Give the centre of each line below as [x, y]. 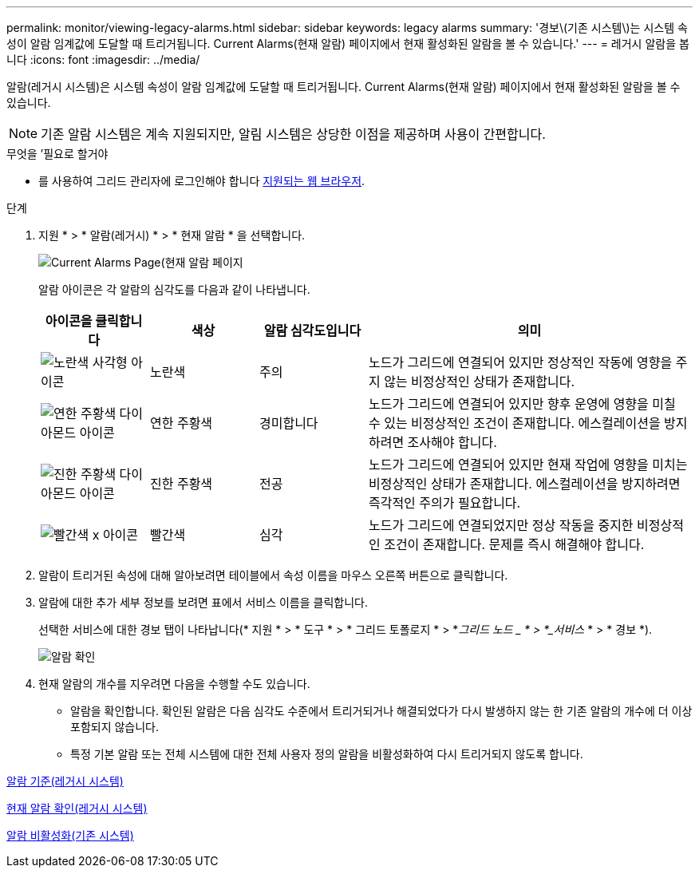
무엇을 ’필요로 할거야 [57, 154]
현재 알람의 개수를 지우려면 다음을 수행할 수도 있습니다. [174, 684]
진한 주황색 [181, 484]
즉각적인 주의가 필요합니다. [444, 503]
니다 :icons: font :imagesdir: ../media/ [103, 59]
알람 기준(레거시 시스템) [65, 781]
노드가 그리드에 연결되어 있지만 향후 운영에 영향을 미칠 [522, 404]
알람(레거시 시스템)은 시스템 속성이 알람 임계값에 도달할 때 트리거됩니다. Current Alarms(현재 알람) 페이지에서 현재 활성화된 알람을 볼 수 [344, 87]
